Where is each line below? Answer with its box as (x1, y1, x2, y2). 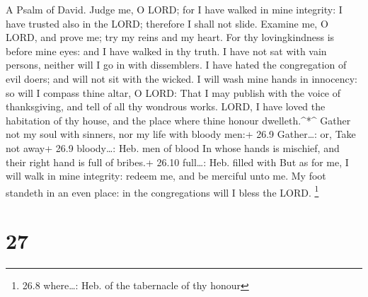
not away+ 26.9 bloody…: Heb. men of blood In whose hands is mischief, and (6, 140, 340, 155)
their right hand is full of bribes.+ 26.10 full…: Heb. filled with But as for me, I (6, 154, 349, 169)
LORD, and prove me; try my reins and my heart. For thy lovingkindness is (6, 30, 335, 45)
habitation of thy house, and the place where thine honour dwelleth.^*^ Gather (6, 112, 351, 127)
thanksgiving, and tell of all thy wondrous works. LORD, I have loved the (6, 99, 326, 114)
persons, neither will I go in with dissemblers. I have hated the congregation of (6, 57, 347, 72)
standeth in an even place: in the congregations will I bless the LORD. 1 (6, 182, 319, 199)
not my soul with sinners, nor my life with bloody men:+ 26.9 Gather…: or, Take (6, 127, 356, 141)
